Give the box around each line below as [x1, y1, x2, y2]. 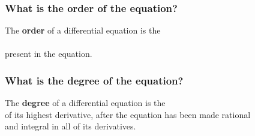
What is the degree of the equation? [5, 72, 184, 87]
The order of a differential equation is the [5, 24, 161, 37]
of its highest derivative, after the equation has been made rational [5, 108, 251, 120]
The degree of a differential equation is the [5, 96, 166, 109]
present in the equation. [5, 47, 92, 60]
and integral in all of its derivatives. [5, 120, 136, 132]
